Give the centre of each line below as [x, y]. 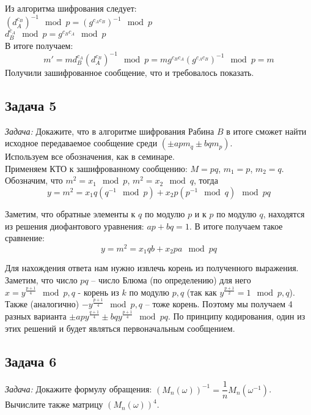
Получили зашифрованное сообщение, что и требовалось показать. [130, 72]
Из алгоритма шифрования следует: [71, 8]
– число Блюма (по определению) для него [171, 279]
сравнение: [25, 238]
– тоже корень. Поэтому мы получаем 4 [219, 304]
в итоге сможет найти [266, 131]
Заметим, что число [41, 279]
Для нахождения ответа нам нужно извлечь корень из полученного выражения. [152, 268]
